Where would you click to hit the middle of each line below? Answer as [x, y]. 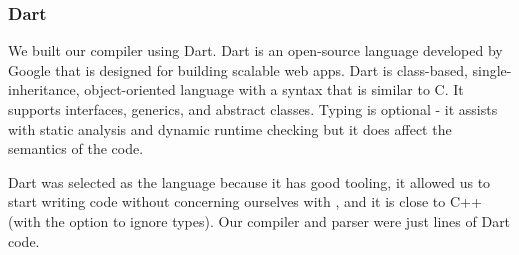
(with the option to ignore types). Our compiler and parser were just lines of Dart [259, 220]
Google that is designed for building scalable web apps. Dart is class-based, [238, 69]
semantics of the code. [76, 148]
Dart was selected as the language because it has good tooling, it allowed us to [249, 181]
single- [492, 69]
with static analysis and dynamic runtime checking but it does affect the [230, 128]
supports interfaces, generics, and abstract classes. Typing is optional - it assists [253, 109]
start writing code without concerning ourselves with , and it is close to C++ [245, 201]
